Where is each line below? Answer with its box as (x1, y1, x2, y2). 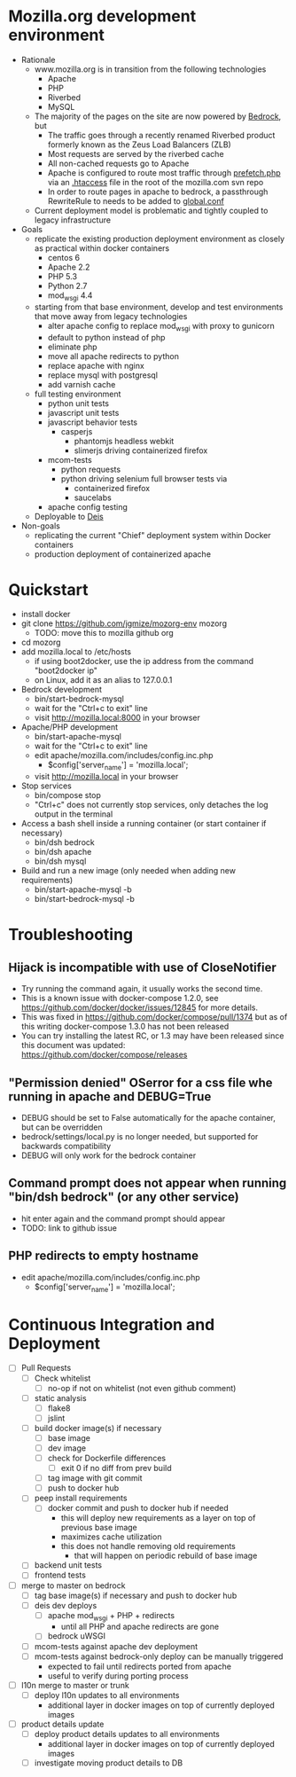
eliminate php (47, 341, 98, 352)
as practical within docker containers (34, 242, 170, 254)
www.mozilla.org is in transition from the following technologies (34, 64, 267, 74)
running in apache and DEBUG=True (8, 1089, 212, 1104)
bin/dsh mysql (34, 856, 87, 866)
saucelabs (74, 492, 112, 503)
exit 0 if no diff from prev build (60, 1463, 172, 1474)
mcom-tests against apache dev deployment (34, 1640, 199, 1651)
